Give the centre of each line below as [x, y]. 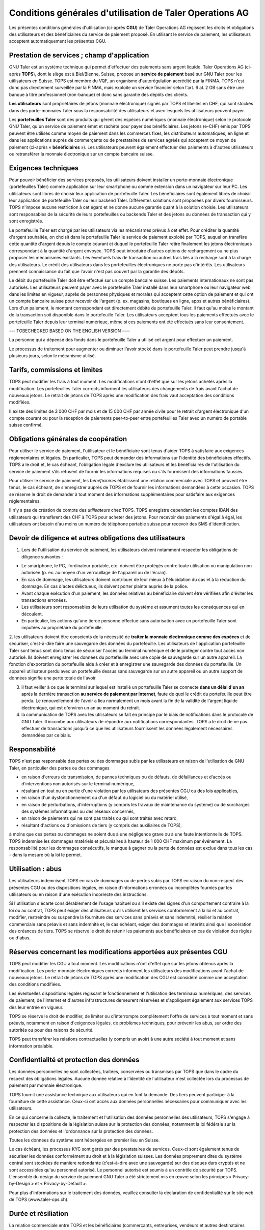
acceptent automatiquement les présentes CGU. [58, 41]
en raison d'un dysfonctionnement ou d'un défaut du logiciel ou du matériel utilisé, [105, 798]
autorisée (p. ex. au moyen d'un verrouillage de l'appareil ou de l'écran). [94, 573]
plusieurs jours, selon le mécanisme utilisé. [53, 356]
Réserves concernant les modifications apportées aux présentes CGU [118, 952]
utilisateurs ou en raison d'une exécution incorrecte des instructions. [79, 894]
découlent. [32, 614]
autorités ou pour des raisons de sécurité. [51, 1030]
